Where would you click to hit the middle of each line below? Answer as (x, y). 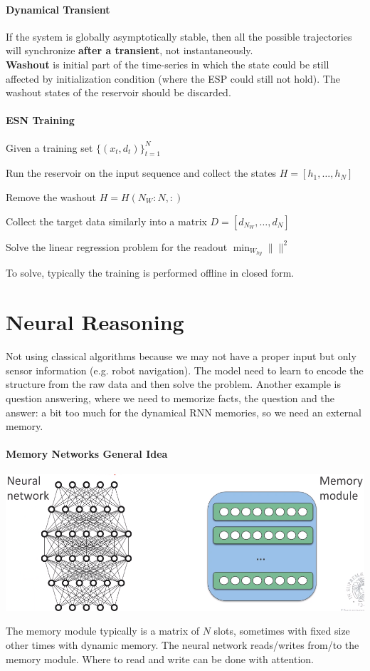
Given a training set (49, 147)
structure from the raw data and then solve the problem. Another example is (174, 384)
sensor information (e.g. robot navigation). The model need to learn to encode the (185, 370)
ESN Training (40, 120)
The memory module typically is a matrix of (102, 631)
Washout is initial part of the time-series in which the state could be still (168, 64)
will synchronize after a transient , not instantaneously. (129, 50)
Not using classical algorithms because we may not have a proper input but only (181, 356)
